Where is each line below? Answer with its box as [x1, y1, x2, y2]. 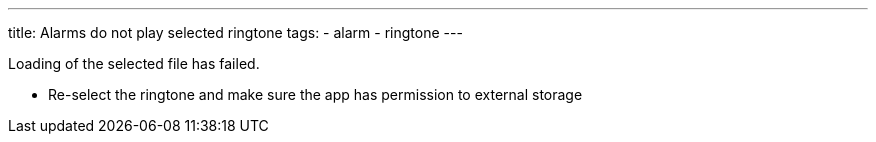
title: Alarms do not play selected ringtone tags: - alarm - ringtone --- [8, 24, 463, 41]
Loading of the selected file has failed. [8, 55, 260, 72]
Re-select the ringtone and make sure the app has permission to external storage [48, 86, 583, 103]
